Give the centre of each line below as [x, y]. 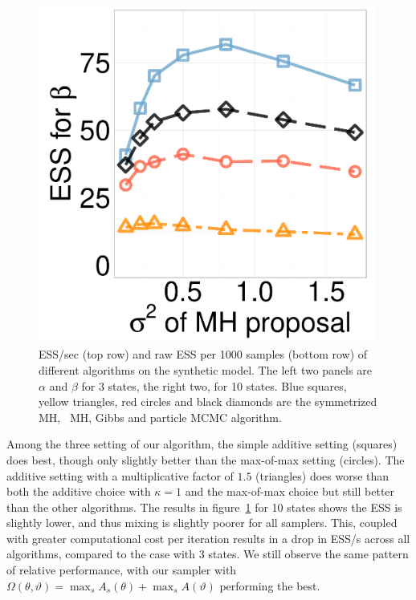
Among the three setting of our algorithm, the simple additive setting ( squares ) [202, 444]
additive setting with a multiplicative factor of [120, 475]
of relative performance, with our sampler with [122, 570]
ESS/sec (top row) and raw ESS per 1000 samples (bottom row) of [203, 354]
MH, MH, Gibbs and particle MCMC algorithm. [160, 417]
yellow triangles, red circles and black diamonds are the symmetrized [208, 401]
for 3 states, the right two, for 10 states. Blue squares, [214, 385]
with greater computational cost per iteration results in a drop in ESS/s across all [208, 538]
